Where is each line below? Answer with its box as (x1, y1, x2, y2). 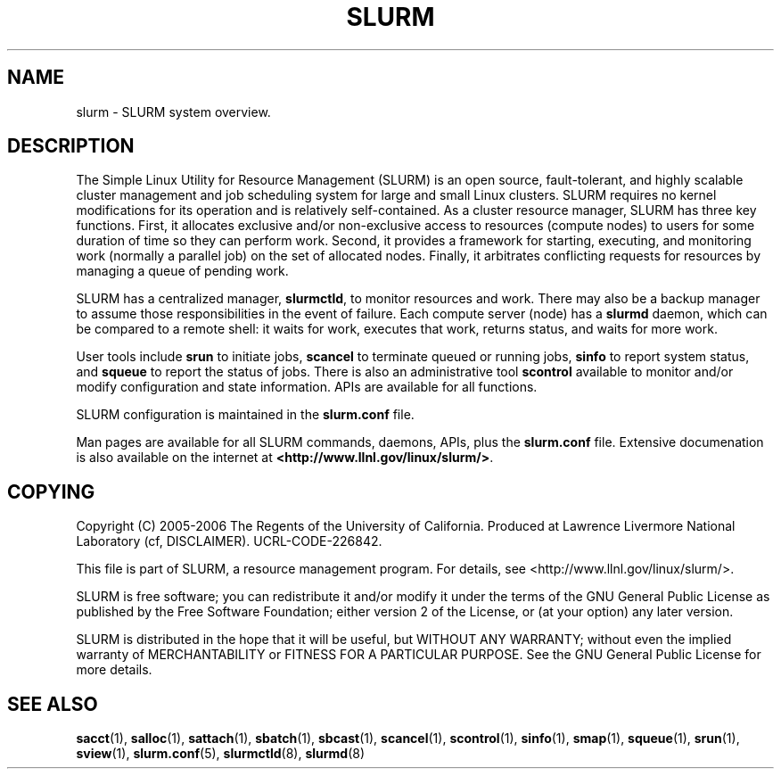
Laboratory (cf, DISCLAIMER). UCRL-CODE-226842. (76, 533, 382, 549)
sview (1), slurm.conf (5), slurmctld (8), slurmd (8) (76, 746, 366, 762)
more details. (76, 662, 152, 678)
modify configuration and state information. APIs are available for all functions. (76, 379, 538, 395)
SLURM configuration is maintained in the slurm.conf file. (76, 407, 415, 423)
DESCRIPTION (7, 135, 135, 158)
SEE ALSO (7, 692, 98, 715)
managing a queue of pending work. (76, 263, 289, 279)
